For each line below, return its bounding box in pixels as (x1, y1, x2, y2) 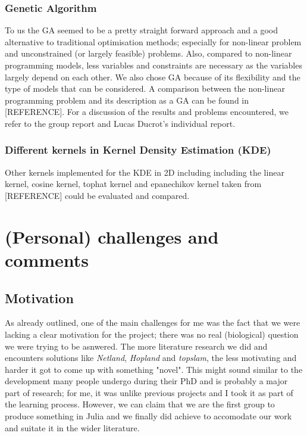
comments (5, 247, 89, 272)
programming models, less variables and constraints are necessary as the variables (5, 59, 302, 71)
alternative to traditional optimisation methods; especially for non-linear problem (5, 35, 302, 48)
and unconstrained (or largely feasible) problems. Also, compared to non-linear (5, 47, 292, 60)
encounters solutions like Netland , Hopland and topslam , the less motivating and (5, 351, 297, 364)
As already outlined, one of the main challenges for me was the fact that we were (5, 316, 300, 329)
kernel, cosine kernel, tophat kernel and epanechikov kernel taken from (5, 177, 262, 190)
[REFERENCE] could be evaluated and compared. (5, 189, 190, 201)
